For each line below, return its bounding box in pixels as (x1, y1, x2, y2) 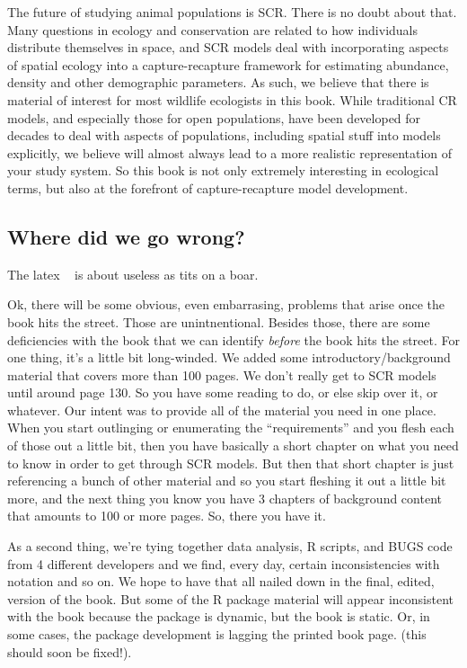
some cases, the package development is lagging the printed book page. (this (7, 625, 427, 644)
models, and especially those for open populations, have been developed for (7, 108, 421, 127)
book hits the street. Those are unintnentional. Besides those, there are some (7, 312, 430, 331)
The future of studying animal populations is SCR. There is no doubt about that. (7, 3, 457, 21)
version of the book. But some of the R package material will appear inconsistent (7, 589, 454, 608)
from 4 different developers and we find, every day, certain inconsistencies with (7, 554, 440, 573)
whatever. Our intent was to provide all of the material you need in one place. (7, 400, 436, 419)
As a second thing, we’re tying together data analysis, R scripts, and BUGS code (7, 537, 453, 556)
